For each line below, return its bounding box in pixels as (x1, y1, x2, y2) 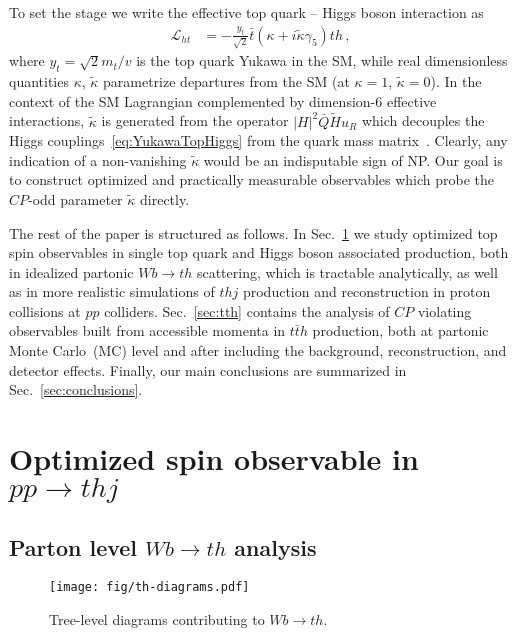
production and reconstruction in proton (242, 281, 491, 302)
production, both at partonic (312, 320, 489, 341)
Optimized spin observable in (9, 438, 419, 479)
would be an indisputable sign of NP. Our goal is (203, 149, 503, 170)
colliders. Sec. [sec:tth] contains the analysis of (104, 300, 390, 321)
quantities (9, 71, 69, 92)
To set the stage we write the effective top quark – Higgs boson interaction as (9, 2, 484, 22)
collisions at (9, 300, 81, 321)
